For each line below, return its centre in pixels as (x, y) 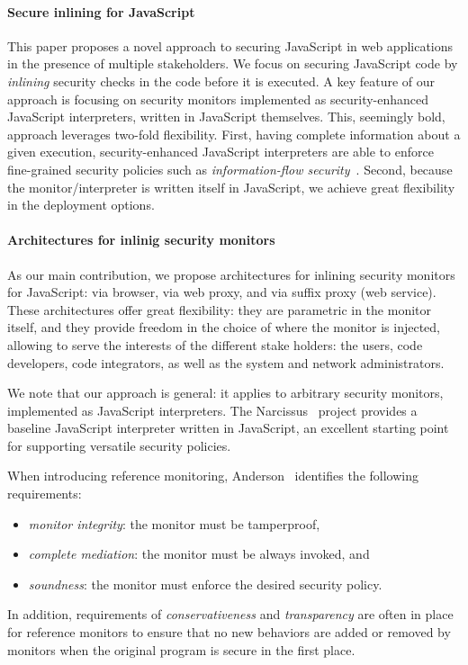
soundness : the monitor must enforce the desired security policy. (205, 584)
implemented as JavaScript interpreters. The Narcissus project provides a (212, 410)
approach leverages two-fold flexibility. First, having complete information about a (234, 134)
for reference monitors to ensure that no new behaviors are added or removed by (229, 632)
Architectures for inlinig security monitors (141, 240)
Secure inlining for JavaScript (101, 11)
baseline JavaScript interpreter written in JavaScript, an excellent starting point (228, 428)
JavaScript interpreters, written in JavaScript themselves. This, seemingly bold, (226, 117)
